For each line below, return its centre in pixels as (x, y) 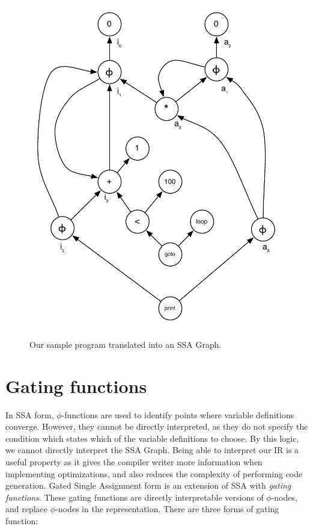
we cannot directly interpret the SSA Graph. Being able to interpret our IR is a (152, 450)
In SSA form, (30, 414)
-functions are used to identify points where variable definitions (178, 414)
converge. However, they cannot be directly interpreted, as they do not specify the (157, 426)
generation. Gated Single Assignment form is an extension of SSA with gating (148, 485)
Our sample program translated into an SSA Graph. (126, 344)
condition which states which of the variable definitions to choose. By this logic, (152, 438)
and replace (27, 509)
